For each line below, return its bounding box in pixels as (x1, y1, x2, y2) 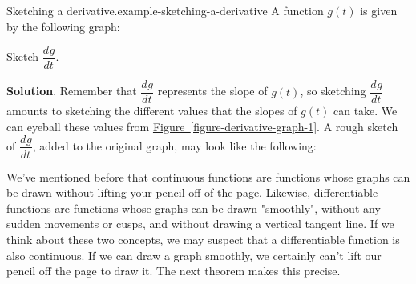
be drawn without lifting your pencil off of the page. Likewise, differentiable (6, 184, 378, 201)
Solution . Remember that (6, 82, 137, 99)
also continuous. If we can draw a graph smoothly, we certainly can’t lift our (6, 246, 382, 263)
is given (360, 2, 398, 18)
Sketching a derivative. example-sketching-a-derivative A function (6, 2, 324, 18)
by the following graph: (6, 18, 120, 34)
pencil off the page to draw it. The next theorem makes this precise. (6, 262, 341, 279)
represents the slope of (157, 82, 268, 99)
